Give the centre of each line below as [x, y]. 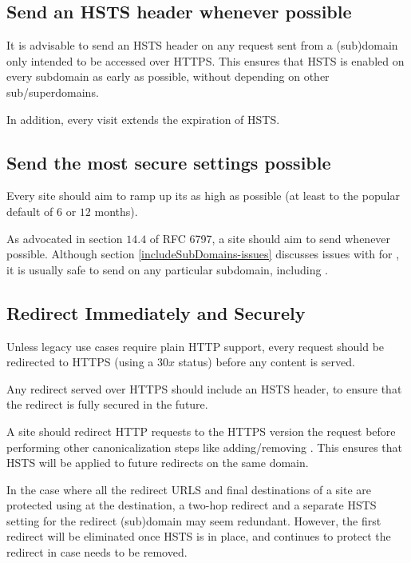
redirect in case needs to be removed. [97, 552]
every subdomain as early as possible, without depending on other [168, 76]
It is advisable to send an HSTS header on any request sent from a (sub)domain [202, 45]
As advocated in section [65, 238]
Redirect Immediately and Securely [156, 312]
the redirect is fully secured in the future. [107, 404]
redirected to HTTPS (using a [80, 362]
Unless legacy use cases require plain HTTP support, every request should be [196, 346]
